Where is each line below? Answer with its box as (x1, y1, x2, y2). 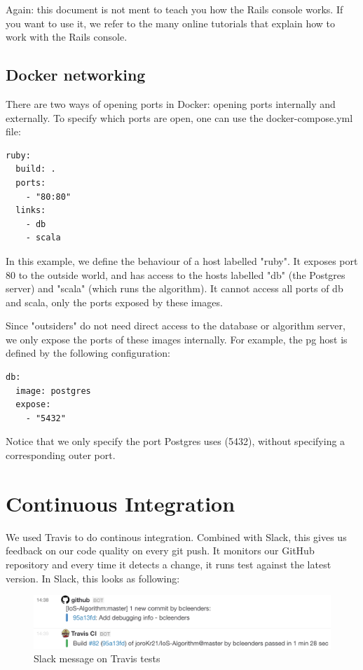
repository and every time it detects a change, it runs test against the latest (6, 556, 331, 571)
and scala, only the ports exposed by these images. (6, 294, 223, 309)
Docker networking (6, 64, 146, 86)
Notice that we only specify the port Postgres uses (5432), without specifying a (6, 434, 345, 449)
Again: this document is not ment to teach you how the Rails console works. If (6, 2, 343, 16)
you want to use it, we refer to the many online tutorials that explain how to (6, 15, 336, 30)
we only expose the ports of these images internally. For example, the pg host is (6, 331, 348, 346)
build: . (15, 164, 56, 175)
